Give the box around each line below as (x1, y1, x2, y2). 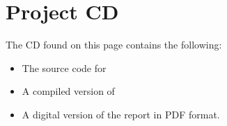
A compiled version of (22, 84, 115, 98)
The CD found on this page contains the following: (6, 37, 222, 52)
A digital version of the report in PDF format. (22, 107, 220, 121)
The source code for (22, 60, 107, 75)
